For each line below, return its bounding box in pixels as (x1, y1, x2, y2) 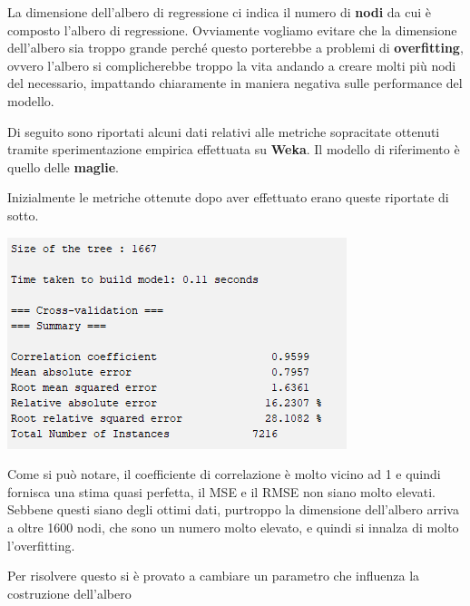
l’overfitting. (7, 535, 75, 554)
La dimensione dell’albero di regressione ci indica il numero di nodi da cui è (7, 3, 431, 21)
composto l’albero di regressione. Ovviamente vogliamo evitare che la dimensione (7, 20, 457, 39)
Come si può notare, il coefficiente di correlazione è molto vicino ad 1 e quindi (7, 464, 441, 484)
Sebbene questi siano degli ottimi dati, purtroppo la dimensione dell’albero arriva (7, 500, 459, 519)
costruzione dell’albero (7, 583, 132, 602)
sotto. (7, 205, 39, 224)
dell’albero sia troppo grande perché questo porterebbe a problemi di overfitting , (7, 38, 464, 57)
